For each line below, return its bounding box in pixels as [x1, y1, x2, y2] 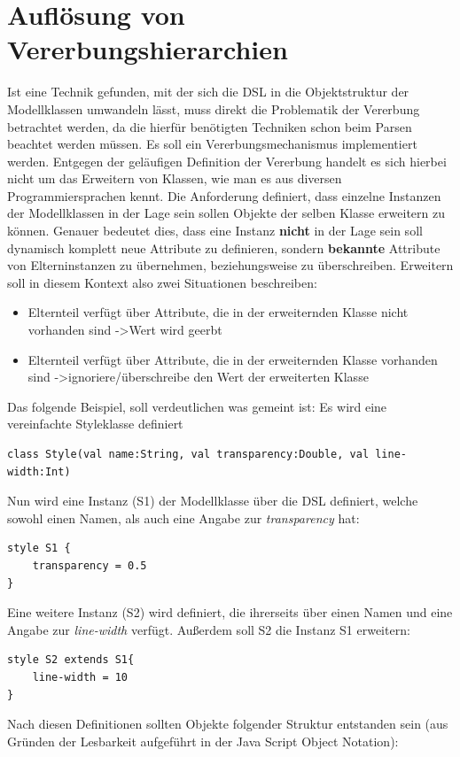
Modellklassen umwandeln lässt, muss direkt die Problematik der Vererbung [7, 99, 420, 118]
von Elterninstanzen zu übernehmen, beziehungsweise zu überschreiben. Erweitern [7, 256, 454, 274]
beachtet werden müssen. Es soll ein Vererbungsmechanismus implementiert [7, 135, 417, 153]
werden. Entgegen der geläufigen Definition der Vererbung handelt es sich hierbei [7, 151, 447, 170]
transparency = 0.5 [32, 559, 147, 572]
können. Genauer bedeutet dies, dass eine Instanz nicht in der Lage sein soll [7, 221, 423, 240]
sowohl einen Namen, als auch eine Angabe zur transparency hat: [7, 508, 360, 527]
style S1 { [7, 542, 71, 555]
